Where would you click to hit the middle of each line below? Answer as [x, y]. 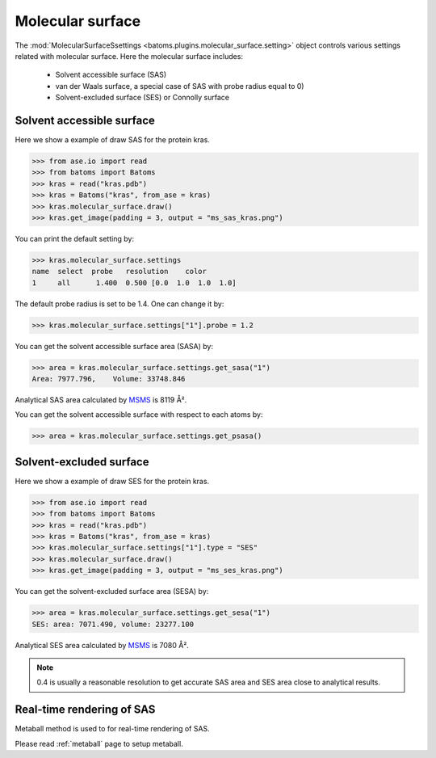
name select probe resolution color [119, 272]
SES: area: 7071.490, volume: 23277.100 [113, 624]
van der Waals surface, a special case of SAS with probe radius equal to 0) [180, 86]
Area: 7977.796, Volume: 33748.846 [109, 379]
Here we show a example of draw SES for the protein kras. [112, 481]
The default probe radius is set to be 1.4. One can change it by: [119, 304]
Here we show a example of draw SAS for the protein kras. [112, 140]
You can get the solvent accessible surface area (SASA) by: [114, 346]
